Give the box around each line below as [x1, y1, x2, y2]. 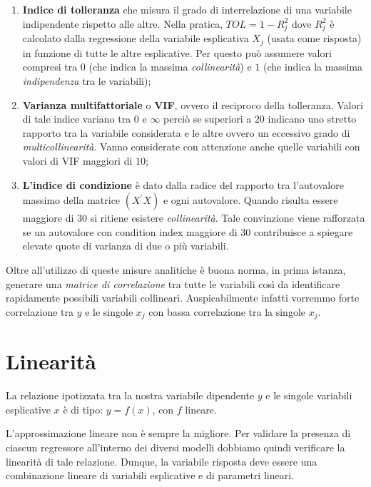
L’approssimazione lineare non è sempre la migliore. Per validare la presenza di [6, 426, 351, 441]
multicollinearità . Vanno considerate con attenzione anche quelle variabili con [22, 139, 360, 154]
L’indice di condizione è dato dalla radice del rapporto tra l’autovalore [22, 177, 344, 192]
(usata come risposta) [267, 31, 362, 46]
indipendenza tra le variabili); [22, 73, 151, 88]
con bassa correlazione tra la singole [148, 304, 305, 319]
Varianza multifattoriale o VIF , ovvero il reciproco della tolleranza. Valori [22, 97, 363, 112]
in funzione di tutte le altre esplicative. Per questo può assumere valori [22, 45, 332, 60]
